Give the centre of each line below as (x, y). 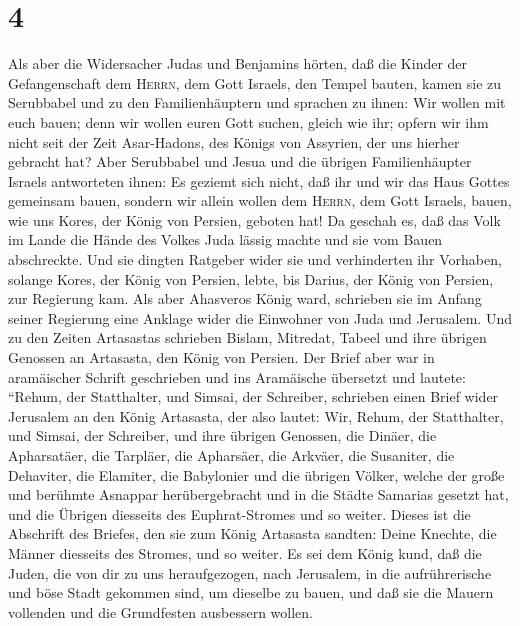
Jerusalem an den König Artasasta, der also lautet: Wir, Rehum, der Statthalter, (256, 415)
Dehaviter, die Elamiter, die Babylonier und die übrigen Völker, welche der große (256, 474)
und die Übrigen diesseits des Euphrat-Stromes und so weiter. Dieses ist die (239, 513)
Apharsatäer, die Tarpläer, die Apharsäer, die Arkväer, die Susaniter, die (231, 455)
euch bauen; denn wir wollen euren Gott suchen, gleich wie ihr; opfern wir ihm (248, 121)
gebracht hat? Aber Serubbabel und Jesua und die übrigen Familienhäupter (240, 161)
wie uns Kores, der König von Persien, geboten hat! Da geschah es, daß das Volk (254, 219)
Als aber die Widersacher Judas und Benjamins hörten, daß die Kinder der (238, 63)
